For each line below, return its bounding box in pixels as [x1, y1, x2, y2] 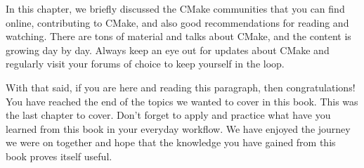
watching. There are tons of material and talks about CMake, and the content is [6, 29, 351, 44]
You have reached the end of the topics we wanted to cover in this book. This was [6, 93, 358, 108]
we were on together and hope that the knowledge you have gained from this [6, 135, 336, 150]
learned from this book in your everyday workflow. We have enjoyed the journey [6, 121, 351, 136]
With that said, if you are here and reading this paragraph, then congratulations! [6, 79, 356, 94]
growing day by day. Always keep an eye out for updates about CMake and [6, 42, 330, 57]
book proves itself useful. [6, 148, 112, 163]
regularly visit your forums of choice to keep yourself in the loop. [6, 56, 285, 71]
